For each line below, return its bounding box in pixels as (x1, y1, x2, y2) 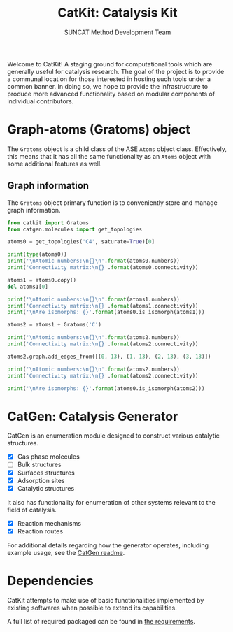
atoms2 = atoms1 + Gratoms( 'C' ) (7, 322, 101, 329)
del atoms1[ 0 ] (7, 283, 49, 290)
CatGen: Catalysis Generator (7, 408, 178, 424)
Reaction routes (17, 526, 64, 536)
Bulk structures (17, 460, 62, 469)
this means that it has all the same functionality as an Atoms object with (7, 152, 211, 160)
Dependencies (7, 573, 94, 589)
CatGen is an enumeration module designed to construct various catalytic (7, 431, 220, 440)
